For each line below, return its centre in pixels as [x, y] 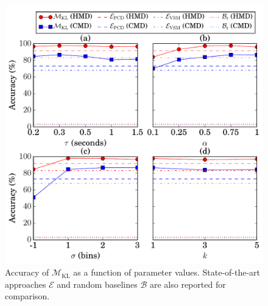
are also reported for [188, 284]
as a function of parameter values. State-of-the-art [167, 272]
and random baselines [97, 284]
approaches [26, 284]
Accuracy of [27, 272]
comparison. [27, 296]
